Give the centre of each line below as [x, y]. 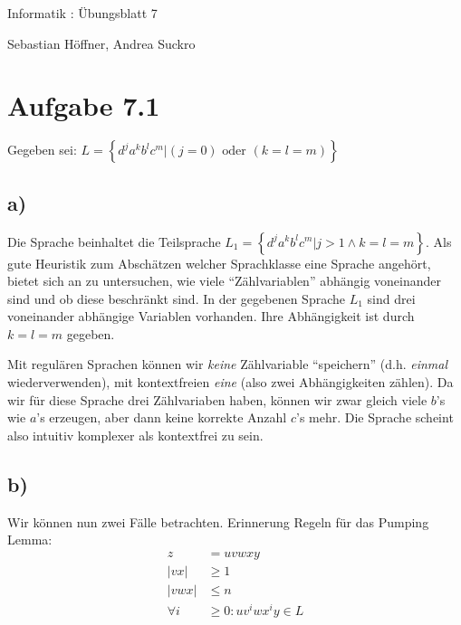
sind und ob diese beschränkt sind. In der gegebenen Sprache [177, 298]
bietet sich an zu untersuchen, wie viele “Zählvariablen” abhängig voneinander [225, 281]
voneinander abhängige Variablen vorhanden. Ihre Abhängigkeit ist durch [211, 316]
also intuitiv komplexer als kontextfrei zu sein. [135, 435]
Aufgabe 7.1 [84, 105]
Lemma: [30, 540]
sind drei [391, 298]
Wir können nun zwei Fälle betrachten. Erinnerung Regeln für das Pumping [218, 521]
